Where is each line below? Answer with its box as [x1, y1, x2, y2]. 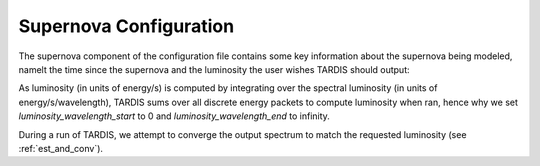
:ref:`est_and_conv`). [18, 142, 104, 154]
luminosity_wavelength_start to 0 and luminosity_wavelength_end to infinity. [18, 110, 330, 122]
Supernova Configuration [18, 15, 235, 37]
